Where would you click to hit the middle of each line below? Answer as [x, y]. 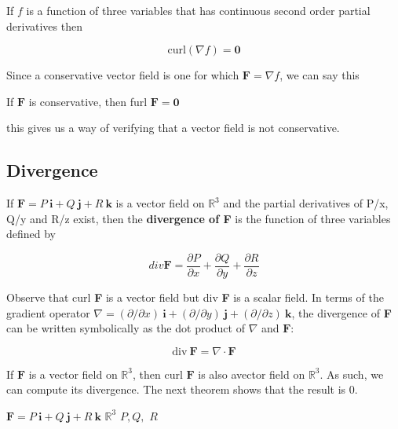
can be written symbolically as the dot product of [126, 328]
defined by [31, 234]
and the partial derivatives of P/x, [306, 203]
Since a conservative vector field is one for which [123, 75]
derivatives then [44, 26]
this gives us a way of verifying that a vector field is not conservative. [173, 128]
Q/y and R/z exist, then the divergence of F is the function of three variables [199, 218]
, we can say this [319, 75]
